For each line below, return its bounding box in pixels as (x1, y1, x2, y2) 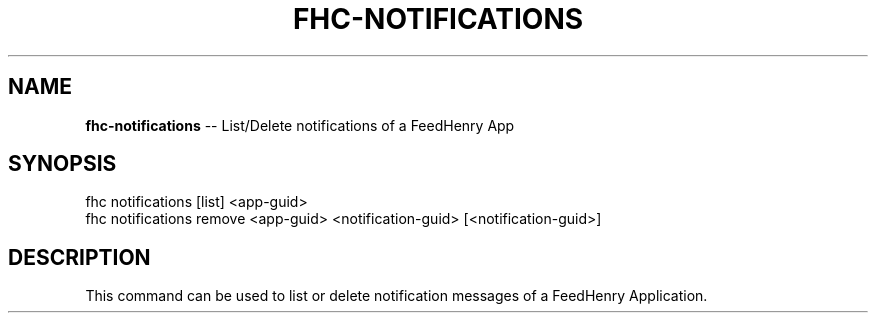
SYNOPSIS (8, 151, 117, 177)
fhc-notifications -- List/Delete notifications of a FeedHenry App (85, 116, 515, 134)
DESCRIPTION (8, 244, 151, 270)
